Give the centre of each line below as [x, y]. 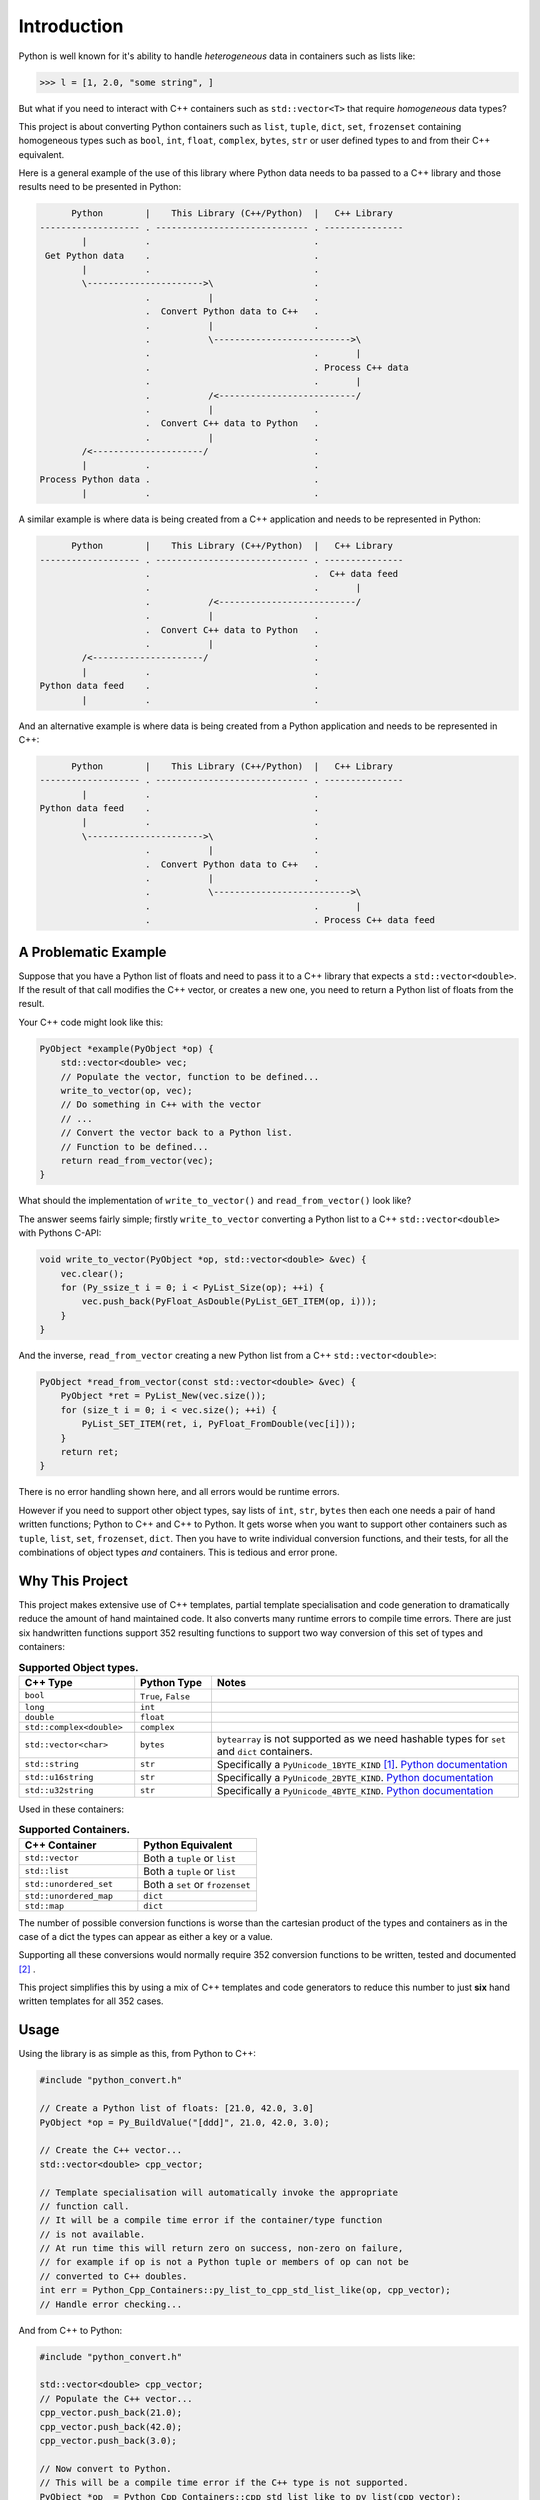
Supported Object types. [78, 1667]
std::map [44, 1905]
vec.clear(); [92, 1273]
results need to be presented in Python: [100, 187]
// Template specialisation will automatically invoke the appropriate [219, 2192]
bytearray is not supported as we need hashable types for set [361, 1738]
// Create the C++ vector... [111, 2150]
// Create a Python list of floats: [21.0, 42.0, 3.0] [176, 2108]
